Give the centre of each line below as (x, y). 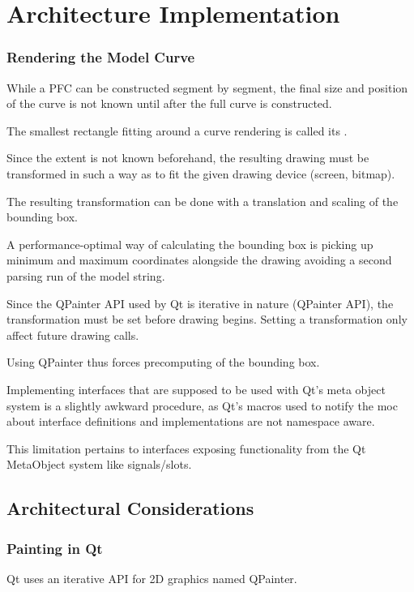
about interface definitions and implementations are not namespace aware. (191, 421)
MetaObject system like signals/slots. (99, 464)
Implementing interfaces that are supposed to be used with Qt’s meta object (196, 389)
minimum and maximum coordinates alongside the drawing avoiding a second (199, 260)
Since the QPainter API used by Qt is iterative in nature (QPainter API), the (200, 303)
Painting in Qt (55, 548)
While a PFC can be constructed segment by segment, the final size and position (207, 87)
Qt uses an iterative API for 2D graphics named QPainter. (152, 578)
